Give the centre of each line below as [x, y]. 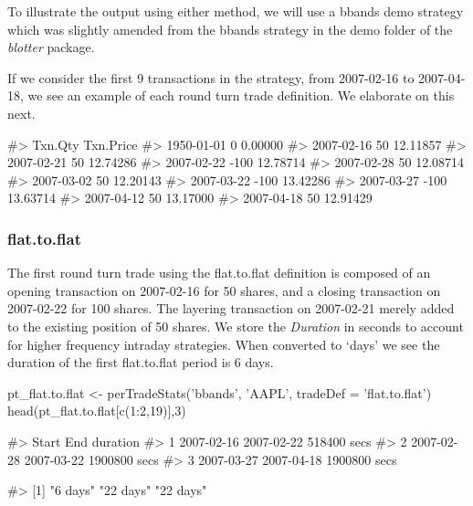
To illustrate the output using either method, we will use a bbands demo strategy [236, 11]
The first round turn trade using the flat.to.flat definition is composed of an [219, 273]
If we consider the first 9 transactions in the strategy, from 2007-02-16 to [211, 77]
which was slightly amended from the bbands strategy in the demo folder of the [230, 29]
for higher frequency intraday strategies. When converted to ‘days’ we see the [224, 344]
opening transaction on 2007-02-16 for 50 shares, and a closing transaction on [224, 290]
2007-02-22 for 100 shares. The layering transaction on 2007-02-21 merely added [231, 308]
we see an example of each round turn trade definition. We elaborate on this [241, 95]
